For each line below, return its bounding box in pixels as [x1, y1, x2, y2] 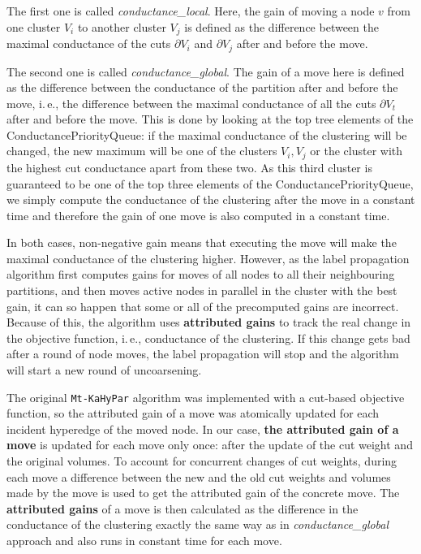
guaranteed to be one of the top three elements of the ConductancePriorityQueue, [6, 175, 414, 192]
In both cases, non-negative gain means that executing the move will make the [6, 234, 397, 251]
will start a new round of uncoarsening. [6, 361, 202, 379]
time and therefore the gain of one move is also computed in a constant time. [6, 206, 390, 223]
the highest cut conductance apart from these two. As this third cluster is [6, 158, 372, 175]
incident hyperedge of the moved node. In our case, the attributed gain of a [6, 420, 399, 437]
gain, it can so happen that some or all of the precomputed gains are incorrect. [6, 297, 399, 314]
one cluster [6, 18, 61, 35]
